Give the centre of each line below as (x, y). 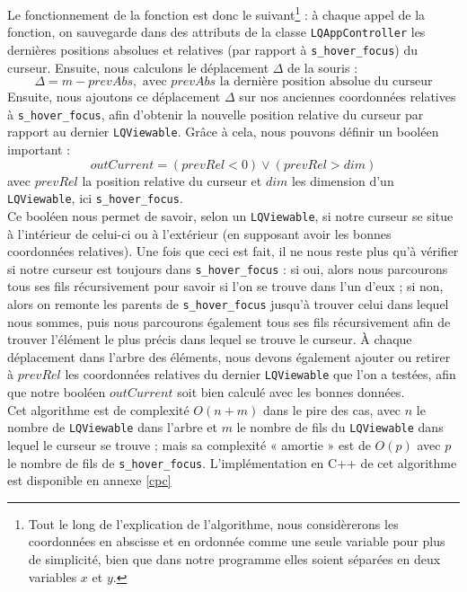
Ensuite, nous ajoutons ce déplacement (114, 97)
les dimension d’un (343, 180)
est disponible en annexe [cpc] (89, 480)
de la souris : (323, 67)
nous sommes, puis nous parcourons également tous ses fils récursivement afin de (229, 321)
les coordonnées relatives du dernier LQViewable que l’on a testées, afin (260, 374)
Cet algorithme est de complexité (98, 409)
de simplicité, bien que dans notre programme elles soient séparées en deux (234, 558)
